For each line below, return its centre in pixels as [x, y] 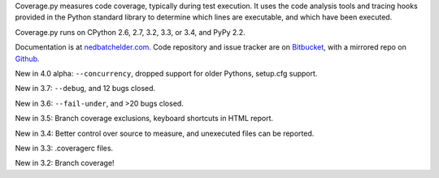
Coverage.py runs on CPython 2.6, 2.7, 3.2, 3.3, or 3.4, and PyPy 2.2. [130, 32]
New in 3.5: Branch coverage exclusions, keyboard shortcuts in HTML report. [144, 119]
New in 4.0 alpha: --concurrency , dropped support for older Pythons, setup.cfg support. [166, 73]
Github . [27, 59]
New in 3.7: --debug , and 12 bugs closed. [85, 89]
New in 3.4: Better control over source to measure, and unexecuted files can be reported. [165, 133]
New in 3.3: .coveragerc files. [64, 148]
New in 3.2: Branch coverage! [65, 163]
